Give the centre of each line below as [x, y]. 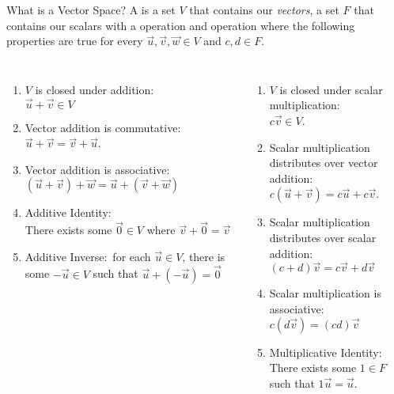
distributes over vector [324, 163]
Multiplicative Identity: [326, 352]
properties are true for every [75, 41]
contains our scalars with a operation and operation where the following [181, 25]
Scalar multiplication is [325, 293]
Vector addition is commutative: [103, 127]
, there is [204, 256]
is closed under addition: [95, 89]
